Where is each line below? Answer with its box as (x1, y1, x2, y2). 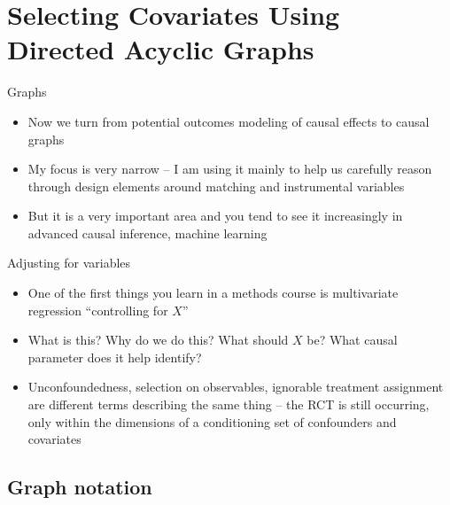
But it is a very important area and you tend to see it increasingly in (27, 206, 403, 225)
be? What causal (306, 330, 398, 349)
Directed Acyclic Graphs (7, 31, 314, 67)
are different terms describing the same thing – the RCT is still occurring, (27, 395, 430, 414)
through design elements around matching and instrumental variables (27, 176, 405, 195)
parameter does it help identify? (27, 347, 202, 366)
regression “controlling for (27, 300, 168, 319)
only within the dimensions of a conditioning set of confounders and (27, 412, 397, 431)
